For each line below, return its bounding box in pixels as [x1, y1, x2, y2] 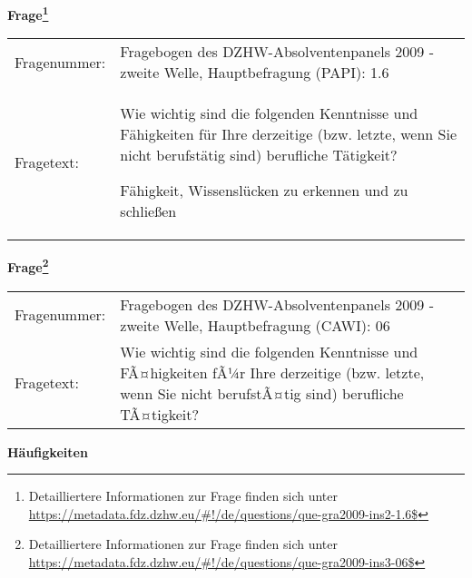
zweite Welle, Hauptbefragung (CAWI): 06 [120, 314, 390, 336]
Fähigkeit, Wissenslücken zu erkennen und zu [120, 180, 408, 201]
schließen [120, 201, 177, 222]
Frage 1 [7, 3, 49, 24]
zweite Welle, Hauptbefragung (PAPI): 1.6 [120, 62, 389, 83]
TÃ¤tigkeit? [120, 403, 200, 425]
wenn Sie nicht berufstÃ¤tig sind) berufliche [120, 382, 404, 404]
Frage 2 [7, 255, 49, 276]
